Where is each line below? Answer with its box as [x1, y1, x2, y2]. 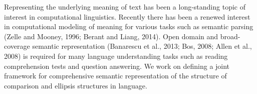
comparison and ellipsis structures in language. [4, 80, 147, 90]
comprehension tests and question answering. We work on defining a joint [4, 60, 230, 71]
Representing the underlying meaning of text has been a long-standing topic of [4, 2, 245, 12]
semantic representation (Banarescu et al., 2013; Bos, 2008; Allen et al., [32, 41, 252, 51]
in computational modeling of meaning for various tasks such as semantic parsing [4, 21, 253, 32]
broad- [220, 31, 240, 41]
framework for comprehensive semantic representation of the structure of [4, 70, 227, 81]
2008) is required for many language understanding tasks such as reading [4, 50, 228, 61]
